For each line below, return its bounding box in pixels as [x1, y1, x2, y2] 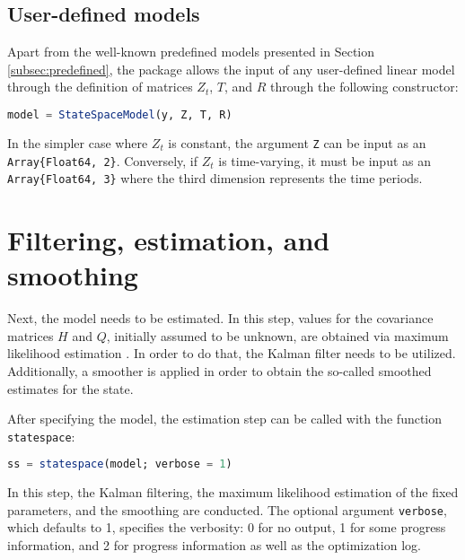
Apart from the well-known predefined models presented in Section [7, 42, 375, 61]
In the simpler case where [7, 133, 148, 152]
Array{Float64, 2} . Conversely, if [7, 151, 198, 170]
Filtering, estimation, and [7, 222, 330, 258]
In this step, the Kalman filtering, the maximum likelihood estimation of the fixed [7, 483, 459, 502]
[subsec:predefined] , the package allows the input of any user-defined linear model [7, 59, 455, 78]
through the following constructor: [270, 77, 459, 96]
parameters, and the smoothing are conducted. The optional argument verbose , [7, 500, 447, 519]
